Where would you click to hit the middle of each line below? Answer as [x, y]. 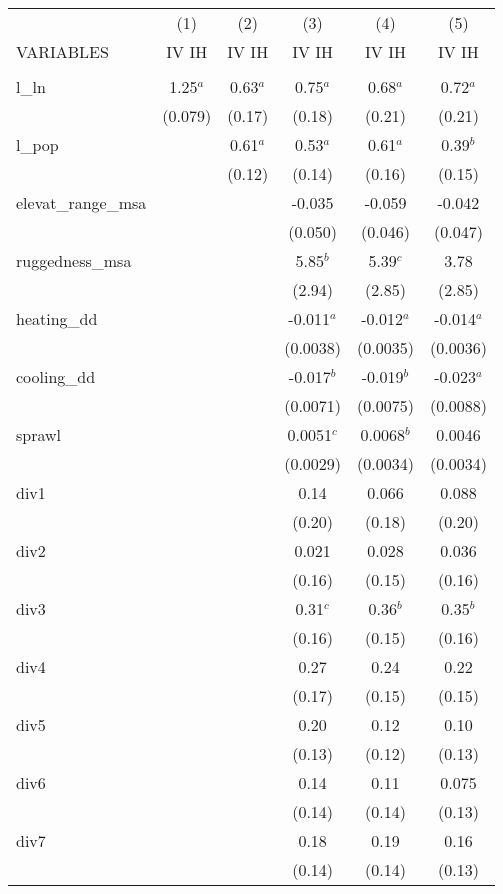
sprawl [39, 434]
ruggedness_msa [74, 260]
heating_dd [57, 318]
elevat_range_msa [81, 202]
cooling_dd [56, 376]
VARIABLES [62, 51]
